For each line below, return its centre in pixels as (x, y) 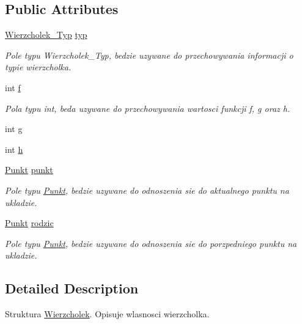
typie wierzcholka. (38, 67)
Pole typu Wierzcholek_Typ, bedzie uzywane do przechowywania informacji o (149, 55)
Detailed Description (72, 288)
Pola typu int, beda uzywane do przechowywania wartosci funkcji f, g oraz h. (148, 108)
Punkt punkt (29, 170)
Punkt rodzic (29, 223)
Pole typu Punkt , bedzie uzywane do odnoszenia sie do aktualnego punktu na (147, 190)
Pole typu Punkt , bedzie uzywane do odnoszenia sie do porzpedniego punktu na (151, 243)
